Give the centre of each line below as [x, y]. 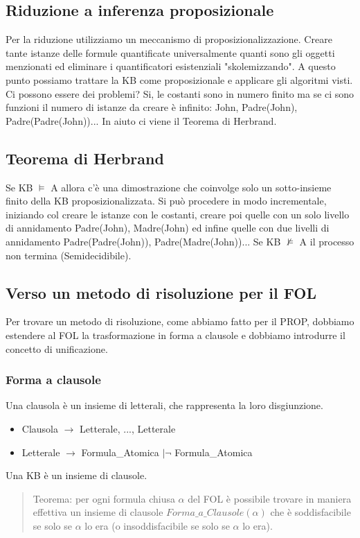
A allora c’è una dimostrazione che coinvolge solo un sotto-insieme [191, 187]
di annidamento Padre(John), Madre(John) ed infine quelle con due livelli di [168, 228]
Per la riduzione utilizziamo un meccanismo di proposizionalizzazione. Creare [169, 39]
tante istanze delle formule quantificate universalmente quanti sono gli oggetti [170, 52]
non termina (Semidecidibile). [69, 255]
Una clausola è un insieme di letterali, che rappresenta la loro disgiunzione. [164, 405]
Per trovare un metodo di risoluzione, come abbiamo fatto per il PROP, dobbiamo [180, 321]
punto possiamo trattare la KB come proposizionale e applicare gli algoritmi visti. [179, 79]
